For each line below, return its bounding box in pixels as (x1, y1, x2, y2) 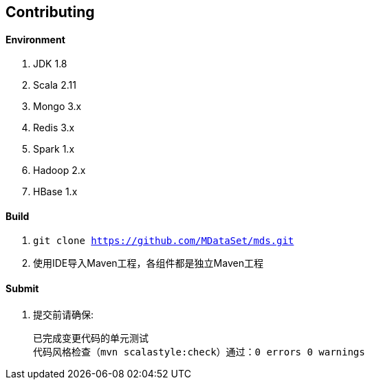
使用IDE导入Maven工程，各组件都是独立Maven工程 (33, 257, 263, 269)
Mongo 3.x (33, 100, 82, 113)
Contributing (6, 3, 95, 21)
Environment (6, 33, 65, 45)
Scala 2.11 (33, 79, 76, 91)
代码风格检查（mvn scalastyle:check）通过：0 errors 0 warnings (33, 346, 365, 357)
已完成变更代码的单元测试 (33, 332, 149, 344)
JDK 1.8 (33, 58, 67, 70)
